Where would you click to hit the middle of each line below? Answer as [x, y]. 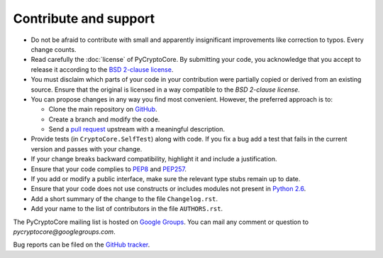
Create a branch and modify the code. [104, 119]
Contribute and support [84, 18]
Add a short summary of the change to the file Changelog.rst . [124, 198]
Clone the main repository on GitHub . [103, 109]
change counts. [54, 49]
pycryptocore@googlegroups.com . [65, 232]
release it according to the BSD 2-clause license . [102, 69]
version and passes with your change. [87, 149]
